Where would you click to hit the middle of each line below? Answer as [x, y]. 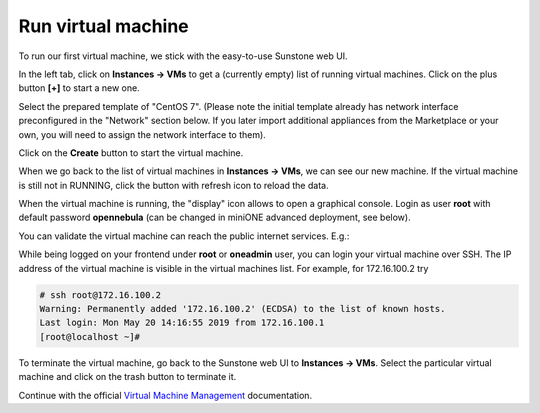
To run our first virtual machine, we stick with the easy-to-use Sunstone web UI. [183, 56]
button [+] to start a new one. [79, 88]
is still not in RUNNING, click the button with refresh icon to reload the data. [173, 185]
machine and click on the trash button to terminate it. [127, 377]
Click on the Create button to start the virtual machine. [131, 152]
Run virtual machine [103, 26]
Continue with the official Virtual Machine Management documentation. [165, 395]
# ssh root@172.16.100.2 [100, 294]
